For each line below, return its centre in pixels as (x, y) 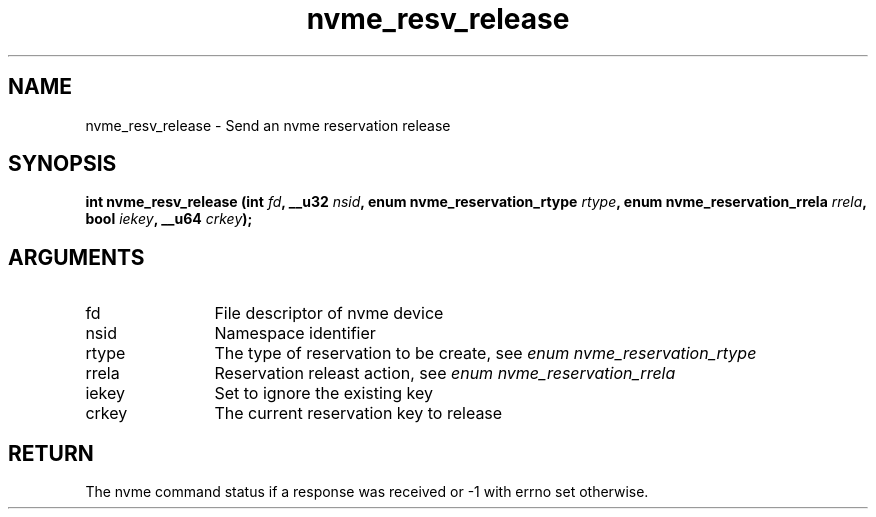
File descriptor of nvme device (329, 313)
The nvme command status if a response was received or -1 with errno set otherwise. (367, 492)
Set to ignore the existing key (324, 393)
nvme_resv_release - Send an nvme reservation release (268, 125)
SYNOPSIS (62, 164)
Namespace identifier (295, 333)
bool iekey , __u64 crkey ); (169, 219)
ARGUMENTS (76, 257)
